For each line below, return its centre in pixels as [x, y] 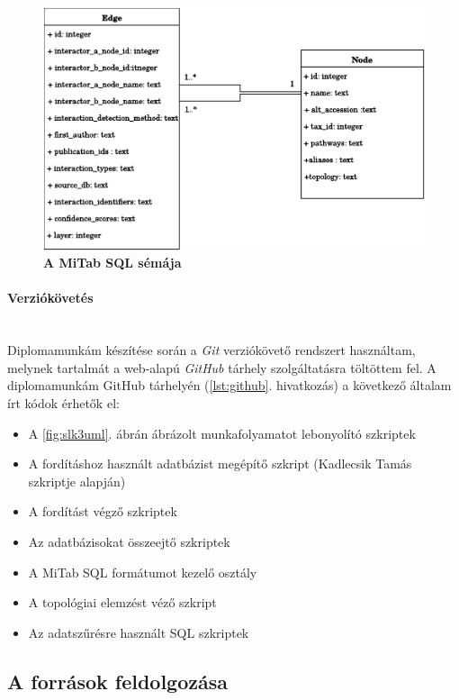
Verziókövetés [50, 298]
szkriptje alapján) [77, 481]
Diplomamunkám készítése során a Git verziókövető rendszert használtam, [211, 350]
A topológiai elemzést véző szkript [122, 602]
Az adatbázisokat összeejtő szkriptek [129, 541]
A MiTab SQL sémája [112, 263]
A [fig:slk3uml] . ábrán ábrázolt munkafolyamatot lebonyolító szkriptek [222, 433]
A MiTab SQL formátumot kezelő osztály [143, 572]
